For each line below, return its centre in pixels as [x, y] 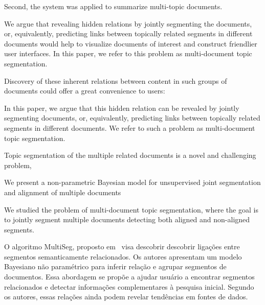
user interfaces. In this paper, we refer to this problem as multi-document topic [128, 53]
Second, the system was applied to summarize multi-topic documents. [113, 6]
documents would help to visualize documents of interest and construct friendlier [131, 43]
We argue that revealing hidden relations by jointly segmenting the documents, [128, 23]
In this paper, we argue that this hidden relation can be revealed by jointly [122, 108]
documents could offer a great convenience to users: [85, 91]
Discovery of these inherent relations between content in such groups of [116, 80]
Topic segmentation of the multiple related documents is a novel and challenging [130, 155]
